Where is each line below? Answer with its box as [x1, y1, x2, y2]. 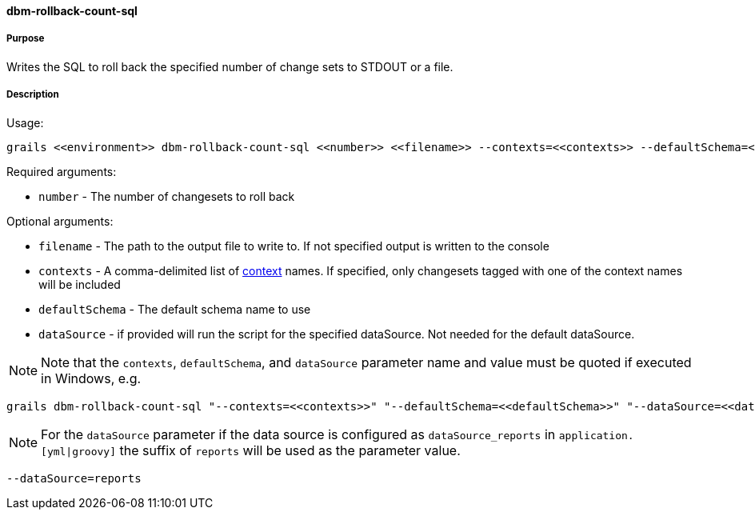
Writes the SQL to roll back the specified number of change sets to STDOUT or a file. [6, 59, 453, 74]
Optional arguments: [6, 214, 114, 228]
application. [558, 429, 634, 442]
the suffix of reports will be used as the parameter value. [119, 442, 461, 458]
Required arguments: [6, 164, 117, 178]
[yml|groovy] [41, 445, 116, 458]
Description [6, 89, 59, 101]
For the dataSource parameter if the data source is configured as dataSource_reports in [41, 426, 556, 442]
